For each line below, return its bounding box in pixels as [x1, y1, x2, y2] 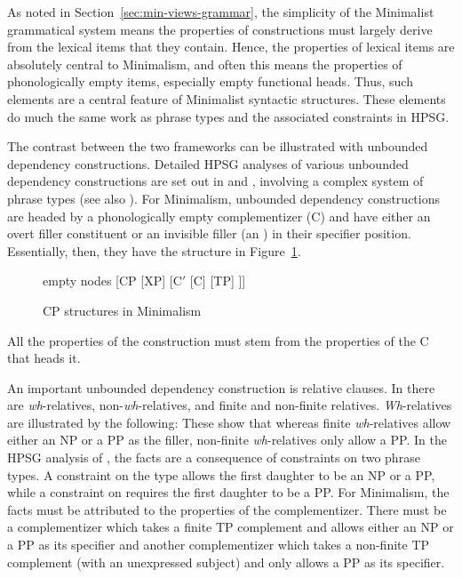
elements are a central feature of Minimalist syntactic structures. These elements [7, 89, 446, 108]
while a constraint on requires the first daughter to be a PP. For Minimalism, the [7, 483, 450, 502]
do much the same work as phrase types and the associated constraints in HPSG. [7, 107, 450, 125]
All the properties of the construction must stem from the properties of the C [7, 331, 429, 349]
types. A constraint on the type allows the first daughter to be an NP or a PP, [7, 465, 435, 484]
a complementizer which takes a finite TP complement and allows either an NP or [7, 518, 454, 536]
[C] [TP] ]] [189, 271, 246, 290]
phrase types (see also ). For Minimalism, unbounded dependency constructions [7, 189, 440, 207]
